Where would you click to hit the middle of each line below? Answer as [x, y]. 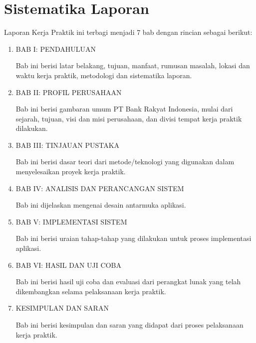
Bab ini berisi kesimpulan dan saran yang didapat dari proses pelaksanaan [129, 325]
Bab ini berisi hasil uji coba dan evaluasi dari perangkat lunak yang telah [128, 282]
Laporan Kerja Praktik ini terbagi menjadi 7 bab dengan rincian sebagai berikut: [128, 32]
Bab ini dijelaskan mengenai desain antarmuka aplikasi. [101, 205]
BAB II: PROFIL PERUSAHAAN [69, 92]
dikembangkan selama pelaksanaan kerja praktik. [91, 291]
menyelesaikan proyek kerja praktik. [71, 171]
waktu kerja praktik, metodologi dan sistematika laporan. [104, 75]
